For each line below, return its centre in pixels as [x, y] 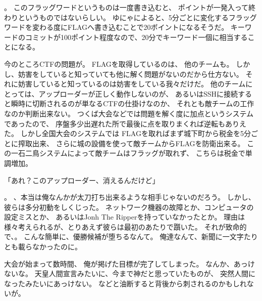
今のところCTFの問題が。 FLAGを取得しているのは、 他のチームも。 [119, 63]
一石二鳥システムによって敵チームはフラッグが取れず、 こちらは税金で [128, 153]
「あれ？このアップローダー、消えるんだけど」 [82, 180]
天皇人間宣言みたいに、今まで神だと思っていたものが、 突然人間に [145, 273]
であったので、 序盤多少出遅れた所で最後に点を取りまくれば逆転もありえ [125, 123]
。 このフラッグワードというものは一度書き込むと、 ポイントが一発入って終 [130, 7]
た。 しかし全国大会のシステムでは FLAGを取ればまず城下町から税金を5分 [127, 133]
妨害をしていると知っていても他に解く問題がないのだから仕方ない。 [130, 74]
